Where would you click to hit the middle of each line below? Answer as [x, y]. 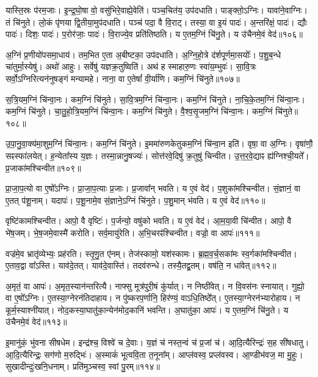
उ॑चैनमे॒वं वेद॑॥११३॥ [36, 322]
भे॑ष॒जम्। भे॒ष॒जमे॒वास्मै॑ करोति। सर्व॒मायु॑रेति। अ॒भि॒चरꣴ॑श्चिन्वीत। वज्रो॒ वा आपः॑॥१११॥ [133, 232]
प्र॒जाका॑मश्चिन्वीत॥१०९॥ [43, 167]
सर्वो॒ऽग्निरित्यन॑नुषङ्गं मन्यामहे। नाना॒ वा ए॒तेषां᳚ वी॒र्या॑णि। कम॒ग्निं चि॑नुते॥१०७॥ [123, 78]
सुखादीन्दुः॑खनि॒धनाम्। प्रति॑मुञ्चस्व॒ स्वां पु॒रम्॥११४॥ [83, 366]
